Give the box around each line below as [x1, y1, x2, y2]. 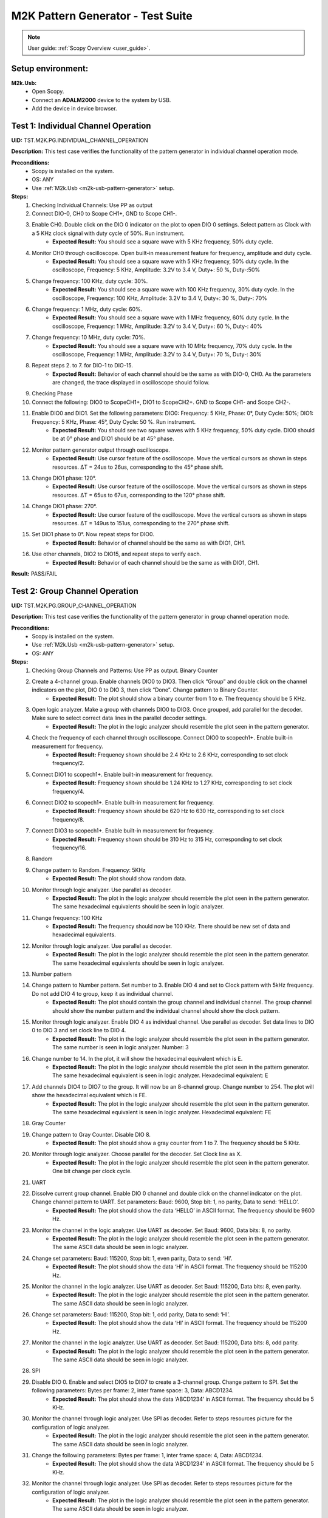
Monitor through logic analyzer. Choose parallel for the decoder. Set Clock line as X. [32, 1151, 242, 1158]
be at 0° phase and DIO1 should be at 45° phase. [52, 435, 174, 443]
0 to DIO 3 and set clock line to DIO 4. [32, 1027, 126, 1034]
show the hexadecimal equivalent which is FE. [32, 1092, 147, 1099]
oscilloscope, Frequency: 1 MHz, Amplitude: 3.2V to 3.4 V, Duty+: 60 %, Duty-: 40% [52, 322, 262, 330]
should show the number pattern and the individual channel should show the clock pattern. [52, 1007, 280, 1014]
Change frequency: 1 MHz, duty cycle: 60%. [32, 305, 143, 313]
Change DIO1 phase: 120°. [32, 474, 97, 482]
